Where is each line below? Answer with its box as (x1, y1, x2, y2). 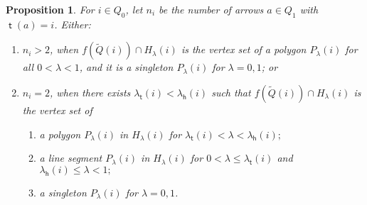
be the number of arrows (159, 2, 264, 16)
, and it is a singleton (79, 60, 174, 74)
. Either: (54, 16, 91, 31)
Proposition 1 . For (6, 2, 95, 16)
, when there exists (50, 84, 131, 99)
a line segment (39, 150, 102, 165)
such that (211, 84, 251, 99)
